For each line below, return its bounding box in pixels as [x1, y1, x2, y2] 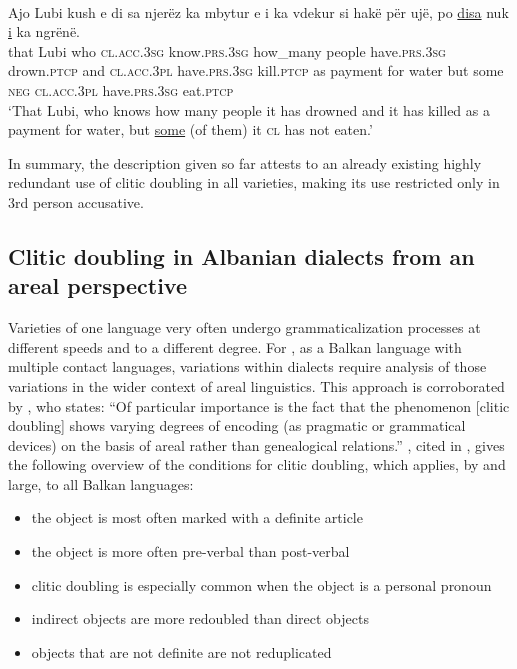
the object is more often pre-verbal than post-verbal [31, 541, 350, 562]
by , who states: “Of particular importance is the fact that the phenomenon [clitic [8, 395, 510, 416]
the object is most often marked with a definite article [31, 507, 363, 528]
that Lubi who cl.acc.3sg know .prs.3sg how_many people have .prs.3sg [8, 40, 446, 61]
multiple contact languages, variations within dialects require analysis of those [8, 356, 487, 377]
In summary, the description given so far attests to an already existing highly [8, 152, 482, 173]
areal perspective [8, 270, 188, 301]
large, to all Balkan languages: [8, 473, 194, 494]
